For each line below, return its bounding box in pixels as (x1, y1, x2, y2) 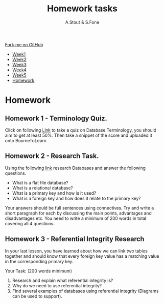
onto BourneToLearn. (5, 137, 48, 143)
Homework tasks (47, 3, 117, 14)
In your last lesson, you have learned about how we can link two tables (5, 248, 148, 254)
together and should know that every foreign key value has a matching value (5, 253, 160, 259)
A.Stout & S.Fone (65, 19, 99, 25)
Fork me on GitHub (5, 41, 43, 47)
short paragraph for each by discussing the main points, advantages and (5, 210, 152, 216)
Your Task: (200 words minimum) (5, 268, 72, 274)
